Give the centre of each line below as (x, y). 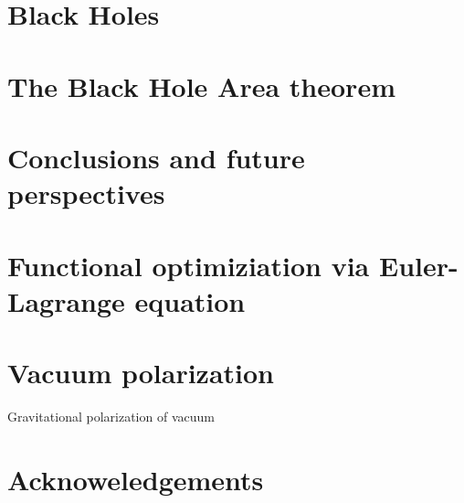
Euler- (418, 265)
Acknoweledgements (136, 479)
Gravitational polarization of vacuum (111, 416)
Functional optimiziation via (189, 265)
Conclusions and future (156, 157)
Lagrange (66, 300)
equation (190, 300)
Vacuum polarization (141, 373)
